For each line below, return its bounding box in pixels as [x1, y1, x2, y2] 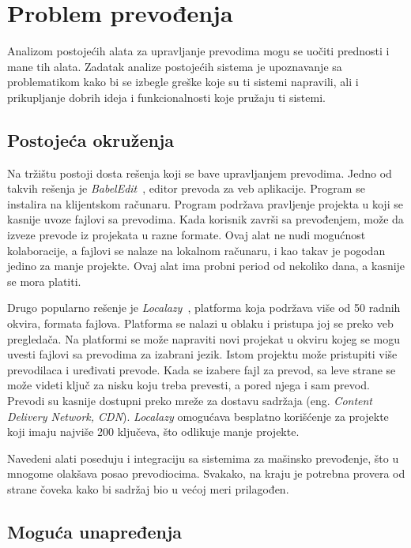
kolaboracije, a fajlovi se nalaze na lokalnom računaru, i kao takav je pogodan [7, 242, 386, 258]
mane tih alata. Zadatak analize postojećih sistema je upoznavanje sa [7, 58, 342, 74]
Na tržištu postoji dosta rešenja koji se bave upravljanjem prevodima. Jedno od [7, 164, 392, 181]
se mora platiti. [7, 272, 81, 289]
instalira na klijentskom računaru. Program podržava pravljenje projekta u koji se [7, 195, 403, 212]
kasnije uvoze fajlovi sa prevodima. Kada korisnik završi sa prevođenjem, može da [7, 211, 404, 227]
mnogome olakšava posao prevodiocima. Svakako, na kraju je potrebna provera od [7, 465, 405, 482]
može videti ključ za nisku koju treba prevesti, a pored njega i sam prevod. [7, 377, 370, 393]
